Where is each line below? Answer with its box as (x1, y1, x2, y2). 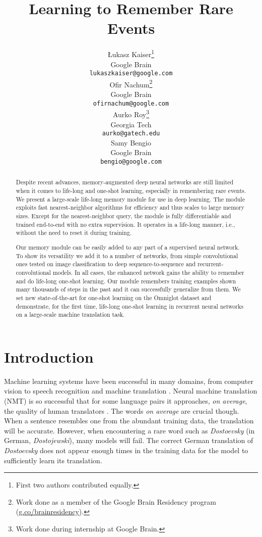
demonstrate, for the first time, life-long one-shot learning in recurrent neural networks (16, 302, 243, 310)
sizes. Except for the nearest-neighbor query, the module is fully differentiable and (16, 212, 231, 220)
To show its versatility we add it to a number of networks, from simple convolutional (16, 251, 238, 260)
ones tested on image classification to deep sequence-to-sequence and (16, 260, 196, 268)
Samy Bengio (111, 137, 151, 148)
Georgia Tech (110, 119, 152, 129)
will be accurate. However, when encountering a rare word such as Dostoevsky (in (4, 425, 255, 435)
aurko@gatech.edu (102, 130, 160, 137)
